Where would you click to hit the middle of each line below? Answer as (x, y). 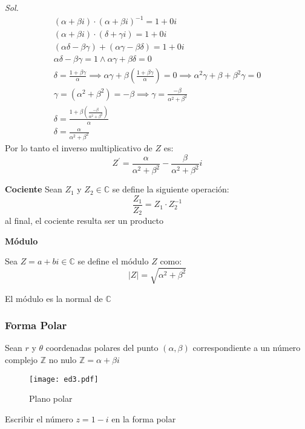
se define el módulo (113, 261)
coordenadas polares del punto (102, 348)
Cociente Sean (34, 189)
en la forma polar (144, 418)
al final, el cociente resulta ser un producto (84, 221)
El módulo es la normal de (54, 298)
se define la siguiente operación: (171, 189)
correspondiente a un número (247, 348)
